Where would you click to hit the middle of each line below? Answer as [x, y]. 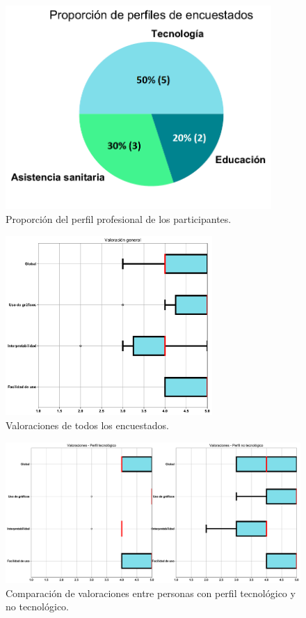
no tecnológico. [37, 607]
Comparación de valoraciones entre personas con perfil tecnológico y [151, 593]
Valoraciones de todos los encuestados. [87, 425]
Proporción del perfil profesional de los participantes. [119, 219]
